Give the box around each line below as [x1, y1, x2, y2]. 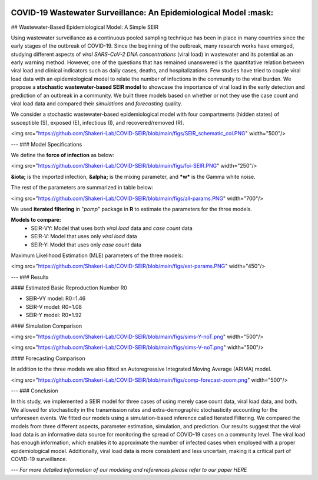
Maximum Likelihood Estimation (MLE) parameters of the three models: [11, 252, 184, 259]
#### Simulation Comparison [11, 322, 82, 329]
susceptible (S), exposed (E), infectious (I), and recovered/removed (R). [11, 119, 185, 126]
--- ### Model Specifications [11, 141, 82, 148]
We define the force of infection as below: [11, 151, 114, 158]
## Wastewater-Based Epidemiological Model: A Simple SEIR [11, 24, 159, 31]
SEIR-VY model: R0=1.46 [25, 295, 86, 302]
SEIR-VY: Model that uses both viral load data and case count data [31, 224, 193, 232]
